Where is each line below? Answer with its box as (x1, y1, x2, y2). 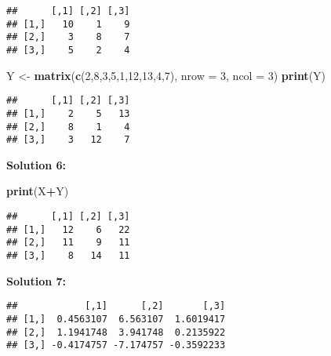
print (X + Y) (6, 183, 69, 199)
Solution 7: (6, 272, 67, 289)
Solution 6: (6, 156, 67, 173)
